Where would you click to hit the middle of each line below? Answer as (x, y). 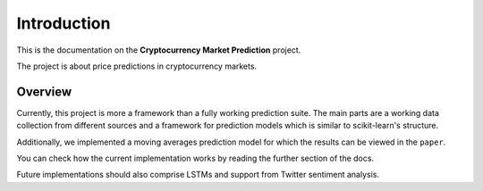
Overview (44, 91)
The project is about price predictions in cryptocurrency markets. (137, 66)
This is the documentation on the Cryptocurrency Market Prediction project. (159, 50)
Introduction (64, 23)
